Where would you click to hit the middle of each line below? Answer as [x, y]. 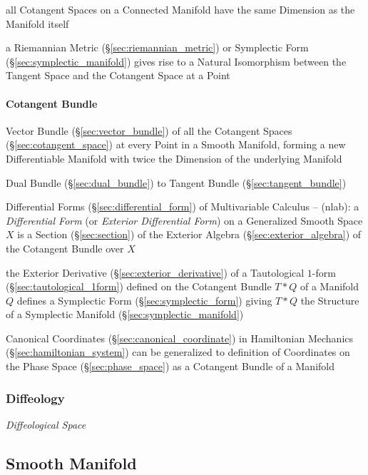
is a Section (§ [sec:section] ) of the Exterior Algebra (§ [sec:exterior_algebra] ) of [189, 234]
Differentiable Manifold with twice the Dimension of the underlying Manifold [174, 158]
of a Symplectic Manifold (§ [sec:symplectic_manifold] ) [125, 314]
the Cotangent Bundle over [65, 248]
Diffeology [35, 398]
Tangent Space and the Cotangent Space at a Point [118, 75]
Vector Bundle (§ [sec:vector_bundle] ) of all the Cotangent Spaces [149, 130]
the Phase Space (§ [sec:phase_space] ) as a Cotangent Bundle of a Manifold [170, 366]
